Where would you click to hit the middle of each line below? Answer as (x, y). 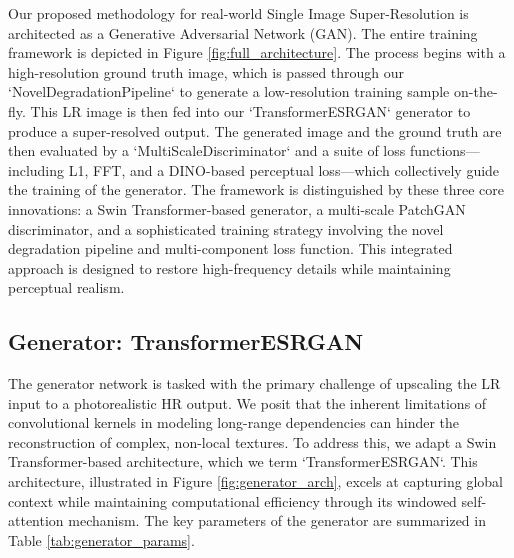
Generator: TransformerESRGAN (186, 341)
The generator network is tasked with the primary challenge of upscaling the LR (254, 383)
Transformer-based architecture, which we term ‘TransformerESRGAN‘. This (243, 461)
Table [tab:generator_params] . (101, 539)
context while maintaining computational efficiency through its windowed (232, 500)
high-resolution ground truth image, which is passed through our (206, 71)
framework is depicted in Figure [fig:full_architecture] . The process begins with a (257, 52)
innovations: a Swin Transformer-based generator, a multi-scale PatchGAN (237, 208)
